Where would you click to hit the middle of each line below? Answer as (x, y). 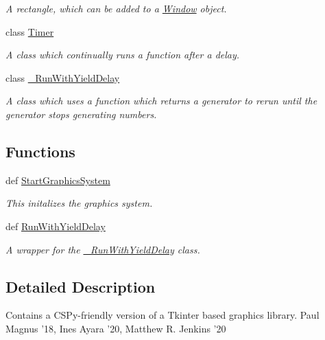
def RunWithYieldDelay (56, 226)
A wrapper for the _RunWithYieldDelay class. (103, 249)
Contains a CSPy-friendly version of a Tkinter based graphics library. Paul (162, 315)
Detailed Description (81, 286)
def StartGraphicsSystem (58, 180)
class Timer (30, 31)
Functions (40, 151)
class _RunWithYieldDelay (63, 77)
